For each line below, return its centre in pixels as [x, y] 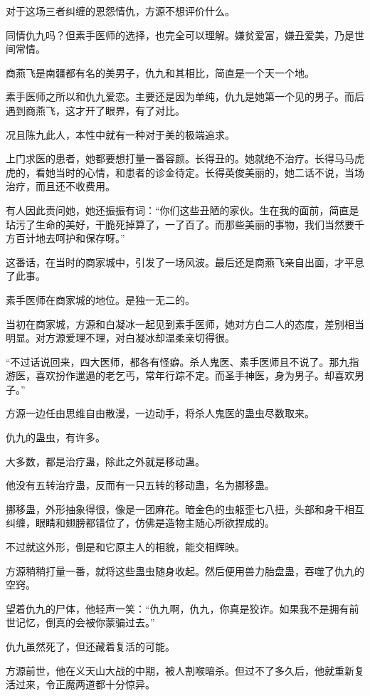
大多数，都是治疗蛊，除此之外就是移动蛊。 [105, 461]
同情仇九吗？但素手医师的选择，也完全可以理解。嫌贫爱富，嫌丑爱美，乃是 [180, 35]
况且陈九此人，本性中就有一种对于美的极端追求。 [120, 134]
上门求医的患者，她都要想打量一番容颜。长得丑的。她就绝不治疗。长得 [170, 158]
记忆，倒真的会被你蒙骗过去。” [85, 622]
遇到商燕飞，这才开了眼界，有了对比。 [95, 110]
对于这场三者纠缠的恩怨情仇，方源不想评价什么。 [120, 11]
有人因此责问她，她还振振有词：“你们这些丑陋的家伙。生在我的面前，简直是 [183, 210]
